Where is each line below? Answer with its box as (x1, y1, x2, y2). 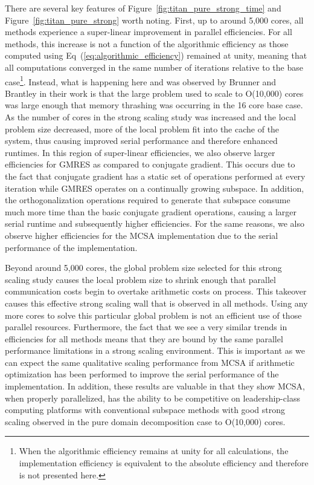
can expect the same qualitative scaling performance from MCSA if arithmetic (5, 356, 295, 368)
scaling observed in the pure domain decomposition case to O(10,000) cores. (5, 415, 286, 428)
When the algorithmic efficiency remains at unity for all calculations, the (19, 444, 289, 457)
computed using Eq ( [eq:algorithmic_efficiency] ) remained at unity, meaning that (5, 49, 307, 62)
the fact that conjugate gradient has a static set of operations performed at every (5, 169, 306, 182)
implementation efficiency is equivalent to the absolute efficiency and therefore (19, 457, 309, 469)
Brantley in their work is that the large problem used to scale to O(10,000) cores (5, 86, 304, 99)
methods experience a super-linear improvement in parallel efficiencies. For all (5, 25, 292, 38)
